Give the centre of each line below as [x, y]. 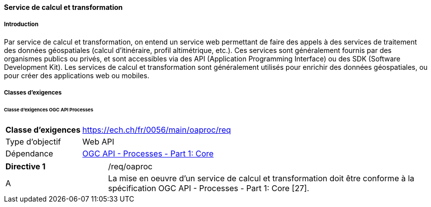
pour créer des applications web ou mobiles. [77, 75]
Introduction [21, 25]
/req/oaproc [130, 166]
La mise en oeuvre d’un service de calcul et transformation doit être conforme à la [261, 178]
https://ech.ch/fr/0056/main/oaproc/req [157, 129]
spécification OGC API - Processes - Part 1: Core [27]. [209, 188]
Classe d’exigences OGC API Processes [49, 110]
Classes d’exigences [33, 93]
